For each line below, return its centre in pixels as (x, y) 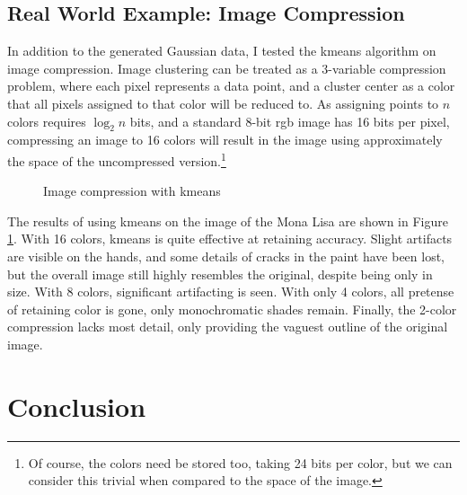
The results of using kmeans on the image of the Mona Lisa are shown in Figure (228, 221)
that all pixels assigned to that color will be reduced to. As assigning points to (223, 103)
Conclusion (77, 406)
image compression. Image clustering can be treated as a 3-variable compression (227, 68)
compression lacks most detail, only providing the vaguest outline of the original (228, 327)
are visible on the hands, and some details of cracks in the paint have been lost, (226, 256)
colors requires (47, 121)
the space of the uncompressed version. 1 (117, 159)
